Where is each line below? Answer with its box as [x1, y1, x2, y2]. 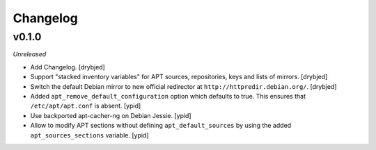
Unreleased [13, 50, 47, 58]
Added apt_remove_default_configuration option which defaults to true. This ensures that [30, 92, 306, 100]
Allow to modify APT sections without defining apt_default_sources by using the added [30, 122, 292, 130]
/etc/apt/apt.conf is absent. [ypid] [30, 101, 141, 110]
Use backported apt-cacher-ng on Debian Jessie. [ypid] [30, 111, 191, 119]
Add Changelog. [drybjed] [30, 62, 106, 71]
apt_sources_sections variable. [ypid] [30, 131, 149, 139]
